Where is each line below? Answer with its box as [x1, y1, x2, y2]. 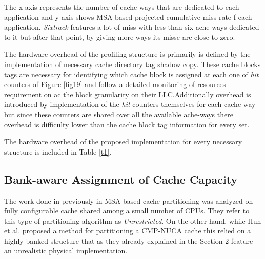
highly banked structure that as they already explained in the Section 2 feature [4, 235, 253, 246]
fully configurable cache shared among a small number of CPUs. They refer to [4, 205, 250, 216]
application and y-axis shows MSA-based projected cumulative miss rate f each [4, 11, 252, 22]
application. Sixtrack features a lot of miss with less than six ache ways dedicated [4, 21, 259, 32]
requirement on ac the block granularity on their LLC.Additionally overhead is [4, 89, 251, 99]
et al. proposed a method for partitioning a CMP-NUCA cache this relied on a [4, 225, 251, 236]
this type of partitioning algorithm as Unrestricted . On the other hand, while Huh [4, 215, 261, 226]
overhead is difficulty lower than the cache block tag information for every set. [4, 119, 250, 129]
